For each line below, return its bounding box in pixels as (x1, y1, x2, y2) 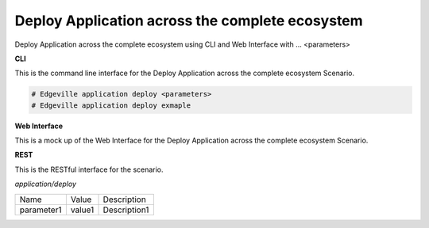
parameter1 (19, 204, 62, 215)
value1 (70, 204, 95, 215)
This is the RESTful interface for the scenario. (14, 165, 164, 174)
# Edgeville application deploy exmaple (31, 101, 191, 110)
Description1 (102, 204, 149, 215)
